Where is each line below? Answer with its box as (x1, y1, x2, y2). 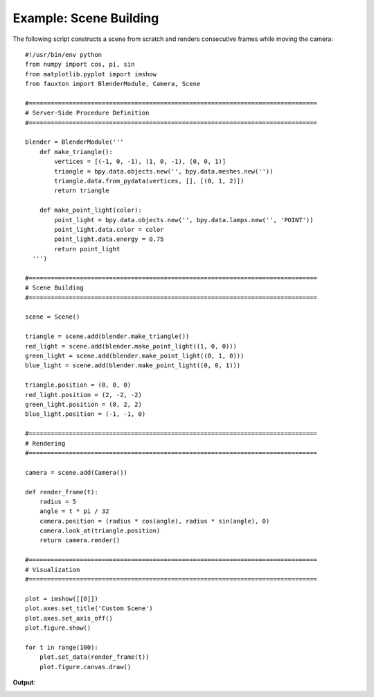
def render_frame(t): (25, 488, 98, 496)
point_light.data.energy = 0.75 (54, 235, 164, 243)
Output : (12, 678, 36, 687)
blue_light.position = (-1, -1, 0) (25, 410, 146, 418)
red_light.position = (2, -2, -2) (25, 391, 142, 398)
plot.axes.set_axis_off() (25, 614, 114, 622)
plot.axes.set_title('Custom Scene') (25, 605, 154, 612)
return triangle (54, 187, 109, 194)
